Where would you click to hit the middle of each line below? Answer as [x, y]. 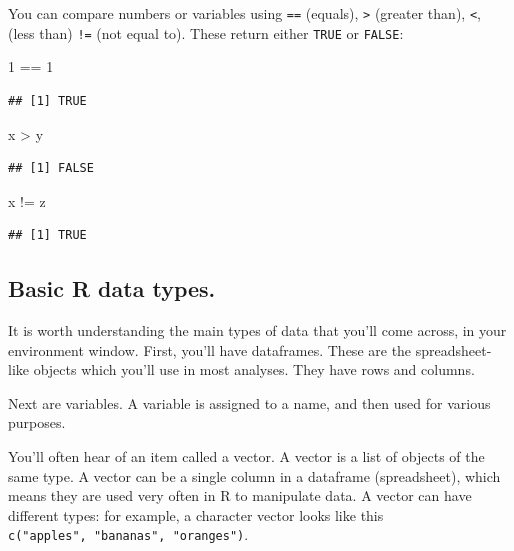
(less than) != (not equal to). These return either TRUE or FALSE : [206, 32]
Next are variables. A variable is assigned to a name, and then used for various [249, 402]
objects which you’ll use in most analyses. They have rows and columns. [254, 369]
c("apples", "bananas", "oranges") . [128, 534]
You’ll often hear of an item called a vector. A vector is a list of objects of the [246, 456]
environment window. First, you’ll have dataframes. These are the [210, 349]
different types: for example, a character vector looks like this [196, 514]
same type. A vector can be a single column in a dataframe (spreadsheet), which [254, 475]
